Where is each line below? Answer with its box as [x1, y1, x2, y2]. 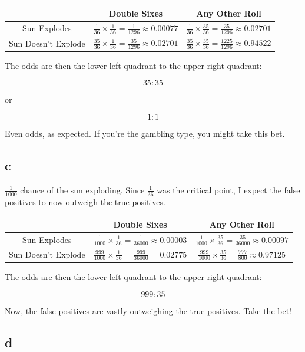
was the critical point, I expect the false [157, 183, 300, 196]
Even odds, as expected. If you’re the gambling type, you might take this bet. [5, 127, 285, 139]
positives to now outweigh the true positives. [5, 195, 165, 208]
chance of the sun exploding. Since [20, 183, 145, 196]
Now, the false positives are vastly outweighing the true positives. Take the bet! [5, 304, 292, 317]
